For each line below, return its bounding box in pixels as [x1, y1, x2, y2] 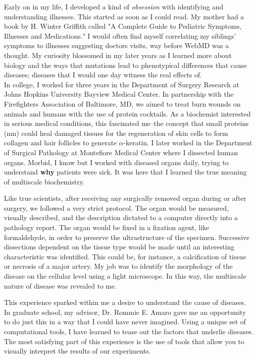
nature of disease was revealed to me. [4, 280, 117, 291]
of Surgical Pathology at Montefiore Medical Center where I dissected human [4, 147, 238, 157]
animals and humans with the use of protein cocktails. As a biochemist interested [4, 108, 251, 119]
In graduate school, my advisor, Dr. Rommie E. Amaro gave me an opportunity [4, 306, 246, 317]
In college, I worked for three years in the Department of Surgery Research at [4, 79, 239, 89]
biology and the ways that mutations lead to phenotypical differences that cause [4, 60, 247, 70]
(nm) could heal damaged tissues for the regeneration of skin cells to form [4, 127, 228, 138]
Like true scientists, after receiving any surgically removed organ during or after [4, 193, 247, 203]
